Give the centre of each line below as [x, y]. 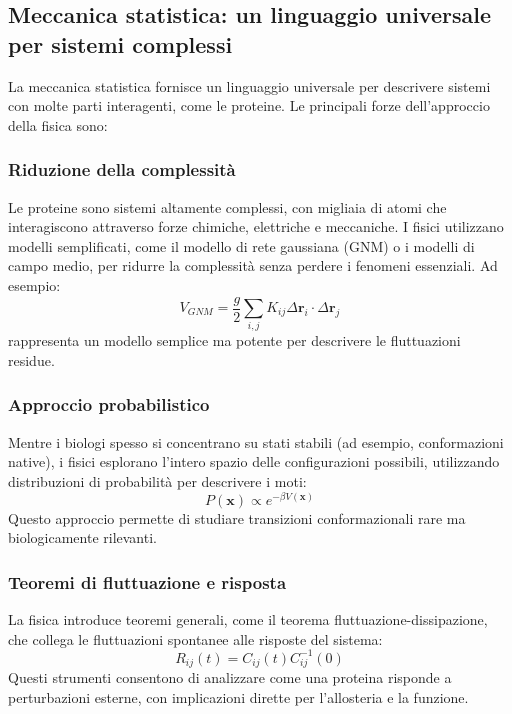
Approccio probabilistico [109, 404]
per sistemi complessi [120, 43]
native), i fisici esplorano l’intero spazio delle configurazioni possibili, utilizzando [254, 461]
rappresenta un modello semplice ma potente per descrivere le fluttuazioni [234, 340]
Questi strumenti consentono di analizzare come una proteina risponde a [230, 677]
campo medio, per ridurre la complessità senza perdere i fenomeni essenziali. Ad [253, 265]
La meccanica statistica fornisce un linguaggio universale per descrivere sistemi [249, 85]
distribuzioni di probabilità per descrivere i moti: [157, 480]
